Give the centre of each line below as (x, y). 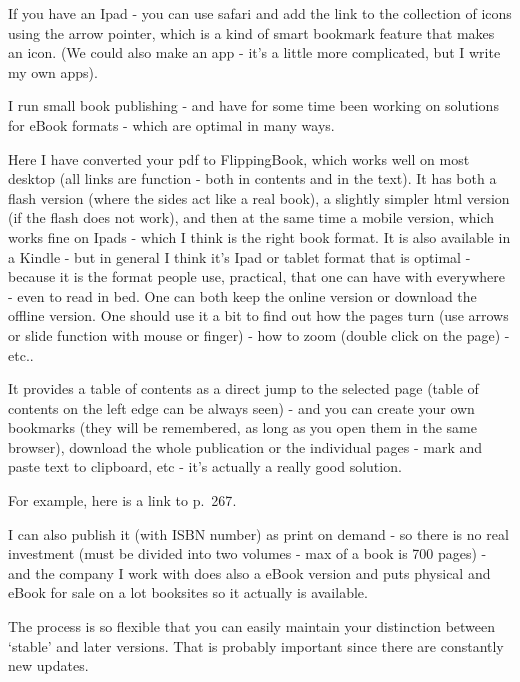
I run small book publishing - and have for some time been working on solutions (253, 105)
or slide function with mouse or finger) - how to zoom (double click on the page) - (259, 334)
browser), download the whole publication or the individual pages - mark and (245, 446)
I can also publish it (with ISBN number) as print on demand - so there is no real (258, 533)
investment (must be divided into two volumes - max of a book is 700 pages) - (247, 553)
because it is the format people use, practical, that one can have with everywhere (256, 276)
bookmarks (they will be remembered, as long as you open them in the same (242, 427)
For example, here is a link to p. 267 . (122, 500)
